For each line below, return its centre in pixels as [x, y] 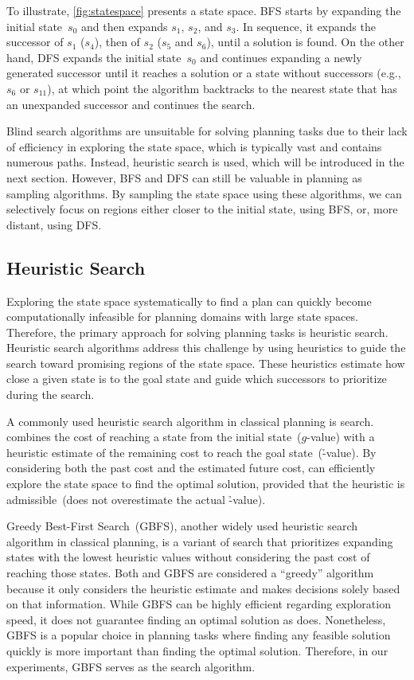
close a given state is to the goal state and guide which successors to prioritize [197, 379]
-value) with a [341, 437]
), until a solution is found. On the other [305, 42]
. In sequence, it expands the [306, 26]
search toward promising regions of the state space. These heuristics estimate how [206, 363]
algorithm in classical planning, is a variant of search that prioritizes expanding [200, 541]
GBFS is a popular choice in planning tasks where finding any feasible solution [199, 635]
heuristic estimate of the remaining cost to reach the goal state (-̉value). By [191, 452]
